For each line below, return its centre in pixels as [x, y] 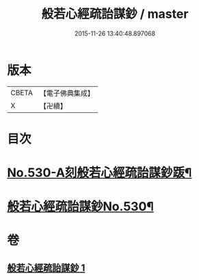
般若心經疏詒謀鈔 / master [115, 14]
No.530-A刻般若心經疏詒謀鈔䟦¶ [99, 173]
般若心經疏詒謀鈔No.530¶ [80, 207]
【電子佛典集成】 [67, 93]
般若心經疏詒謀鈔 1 [46, 268]
